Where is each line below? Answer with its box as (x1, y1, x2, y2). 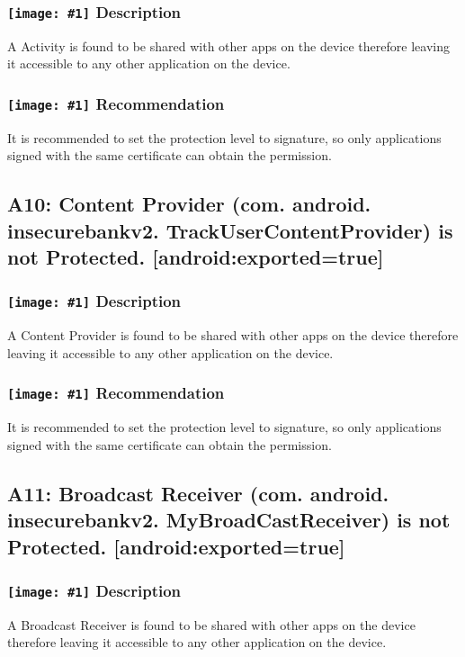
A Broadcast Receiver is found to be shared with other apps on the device (7, 615, 416, 634)
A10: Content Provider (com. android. (7, 190, 371, 218)
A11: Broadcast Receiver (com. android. (7, 479, 389, 507)
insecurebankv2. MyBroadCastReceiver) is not (7, 506, 451, 534)
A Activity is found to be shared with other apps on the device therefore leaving (7, 36, 450, 55)
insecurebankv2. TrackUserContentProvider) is (7, 216, 453, 244)
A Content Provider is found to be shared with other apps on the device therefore (7, 326, 459, 345)
